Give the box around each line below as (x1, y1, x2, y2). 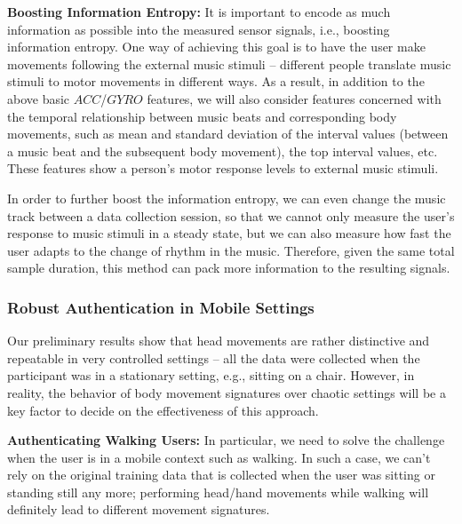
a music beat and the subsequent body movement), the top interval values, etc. (7, 141, 438, 160)
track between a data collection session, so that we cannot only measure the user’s (7, 206, 455, 225)
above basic (7, 89, 70, 107)
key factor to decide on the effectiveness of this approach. (7, 401, 319, 419)
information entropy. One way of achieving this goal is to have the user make (7, 37, 426, 56)
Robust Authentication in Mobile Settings (7, 296, 315, 318)
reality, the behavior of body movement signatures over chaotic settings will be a (7, 383, 446, 401)
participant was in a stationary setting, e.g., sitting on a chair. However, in (7, 366, 415, 385)
